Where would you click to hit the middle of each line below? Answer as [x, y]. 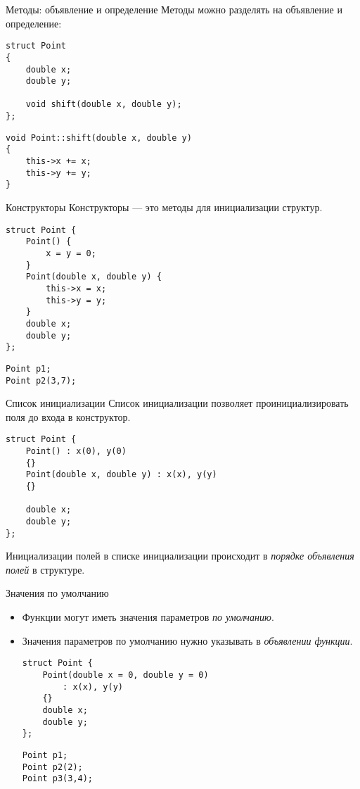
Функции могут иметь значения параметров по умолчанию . [148, 617]
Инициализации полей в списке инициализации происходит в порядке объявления [180, 556]
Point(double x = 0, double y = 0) [126, 675]
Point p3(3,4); [58, 779]
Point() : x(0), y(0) [76, 452]
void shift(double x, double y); [104, 105]
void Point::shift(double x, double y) [99, 138]
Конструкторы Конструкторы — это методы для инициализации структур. [164, 207]
